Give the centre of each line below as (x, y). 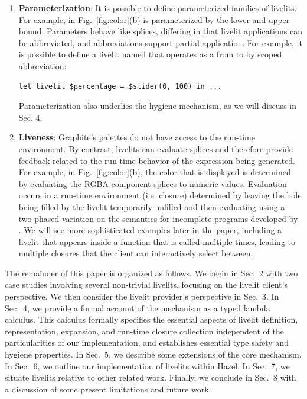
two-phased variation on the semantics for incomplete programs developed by (158, 218)
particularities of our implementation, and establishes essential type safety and (147, 342)
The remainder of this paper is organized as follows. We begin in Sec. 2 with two (151, 273)
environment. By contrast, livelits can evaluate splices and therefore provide (156, 148)
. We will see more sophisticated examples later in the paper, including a (150, 230)
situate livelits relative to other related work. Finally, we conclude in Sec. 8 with (151, 377)
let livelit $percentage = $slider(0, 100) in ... (120, 86)
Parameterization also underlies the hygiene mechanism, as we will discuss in (157, 106)
